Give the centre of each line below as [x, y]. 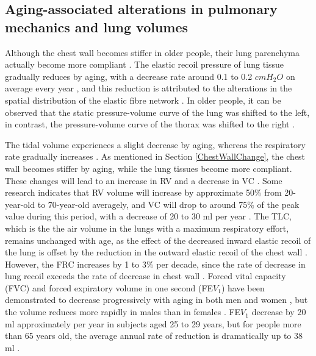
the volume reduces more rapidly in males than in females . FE [123, 312]
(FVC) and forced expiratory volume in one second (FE [109, 287]
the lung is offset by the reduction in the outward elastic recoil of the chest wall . [156, 252]
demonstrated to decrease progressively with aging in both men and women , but [156, 300]
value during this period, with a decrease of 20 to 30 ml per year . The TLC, [148, 216]
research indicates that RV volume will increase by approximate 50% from [143, 192]
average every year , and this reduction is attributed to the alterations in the [149, 88]
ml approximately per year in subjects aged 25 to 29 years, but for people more [153, 323]
